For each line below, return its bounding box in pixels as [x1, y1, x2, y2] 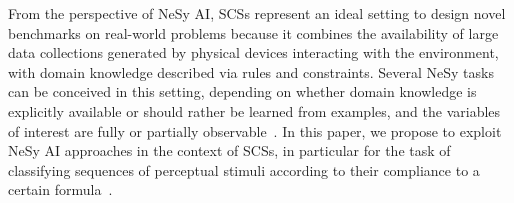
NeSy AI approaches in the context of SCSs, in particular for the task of [8, 140, 451, 161]
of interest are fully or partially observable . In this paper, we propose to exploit [8, 120, 502, 141]
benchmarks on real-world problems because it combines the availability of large [8, 22, 499, 43]
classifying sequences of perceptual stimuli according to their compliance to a [8, 159, 480, 180]
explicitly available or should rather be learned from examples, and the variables [8, 100, 501, 121]
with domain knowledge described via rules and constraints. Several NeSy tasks [8, 61, 494, 82]
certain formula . [8, 179, 113, 200]
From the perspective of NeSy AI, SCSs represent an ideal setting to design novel [8, 3, 506, 23]
